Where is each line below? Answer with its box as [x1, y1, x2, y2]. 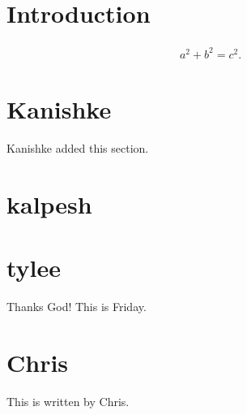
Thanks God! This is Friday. [6, 297, 147, 314]
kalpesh [6, 187, 92, 220]
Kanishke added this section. [6, 139, 149, 156]
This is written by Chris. [6, 392, 130, 409]
